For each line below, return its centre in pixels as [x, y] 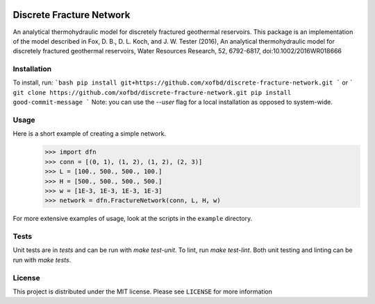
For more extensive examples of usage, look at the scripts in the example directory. [133, 219]
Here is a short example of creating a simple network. [90, 134]
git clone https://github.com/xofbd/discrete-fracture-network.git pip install [152, 92]
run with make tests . [42, 260]
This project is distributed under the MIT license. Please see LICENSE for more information [142, 292]
